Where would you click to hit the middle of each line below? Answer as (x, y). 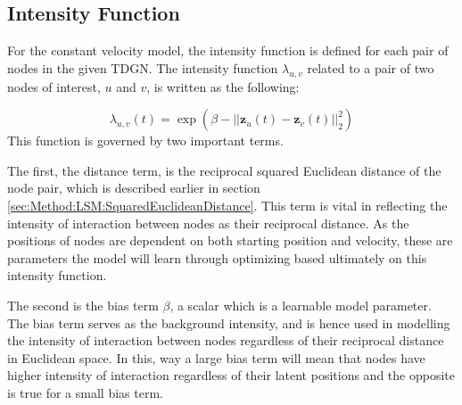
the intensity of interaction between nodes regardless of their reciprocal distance (226, 340)
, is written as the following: (223, 86)
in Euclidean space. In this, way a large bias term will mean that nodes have (216, 357)
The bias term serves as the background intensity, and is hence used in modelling (229, 322)
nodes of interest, (54, 86)
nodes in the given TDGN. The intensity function (143, 67)
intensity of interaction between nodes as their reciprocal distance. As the (208, 223)
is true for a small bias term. (85, 392)
